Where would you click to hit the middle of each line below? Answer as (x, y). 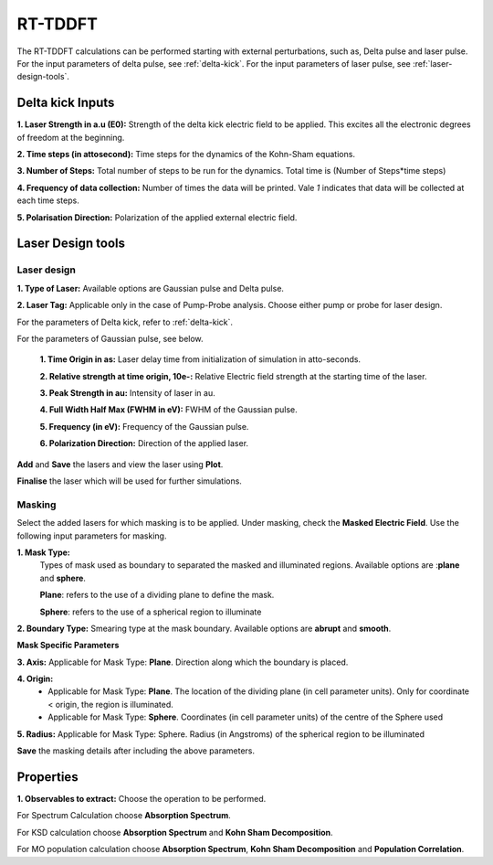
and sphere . (63, 578)
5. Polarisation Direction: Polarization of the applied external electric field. (157, 217)
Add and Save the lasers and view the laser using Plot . (120, 464)
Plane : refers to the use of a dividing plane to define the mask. (157, 595)
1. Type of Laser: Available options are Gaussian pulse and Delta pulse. (151, 288)
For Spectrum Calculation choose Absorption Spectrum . (124, 816)
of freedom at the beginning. (71, 137)
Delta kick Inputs (66, 103)
